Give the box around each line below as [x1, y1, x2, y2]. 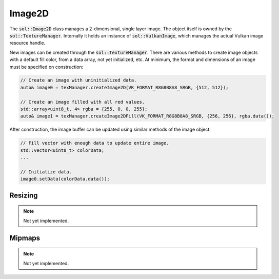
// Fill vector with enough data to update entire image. [20, 140, 169, 146]
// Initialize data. [20, 169, 72, 174]
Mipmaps [9, 233, 41, 242]
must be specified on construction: [9, 64, 84, 70]
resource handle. [9, 40, 46, 46]
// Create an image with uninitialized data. [20, 77, 137, 83]
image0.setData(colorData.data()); [20, 176, 110, 182]
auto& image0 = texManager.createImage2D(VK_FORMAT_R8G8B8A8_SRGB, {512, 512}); [20, 85, 229, 90]
